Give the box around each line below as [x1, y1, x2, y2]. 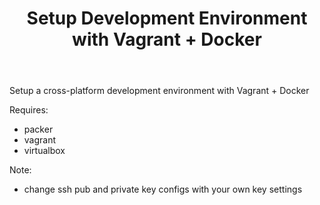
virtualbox [23, 145, 66, 157]
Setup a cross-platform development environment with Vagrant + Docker [9, 85, 310, 97]
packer [23, 123, 54, 136]
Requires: [9, 104, 49, 116]
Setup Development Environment [26, 7, 308, 30]
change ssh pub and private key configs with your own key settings [23, 183, 303, 196]
